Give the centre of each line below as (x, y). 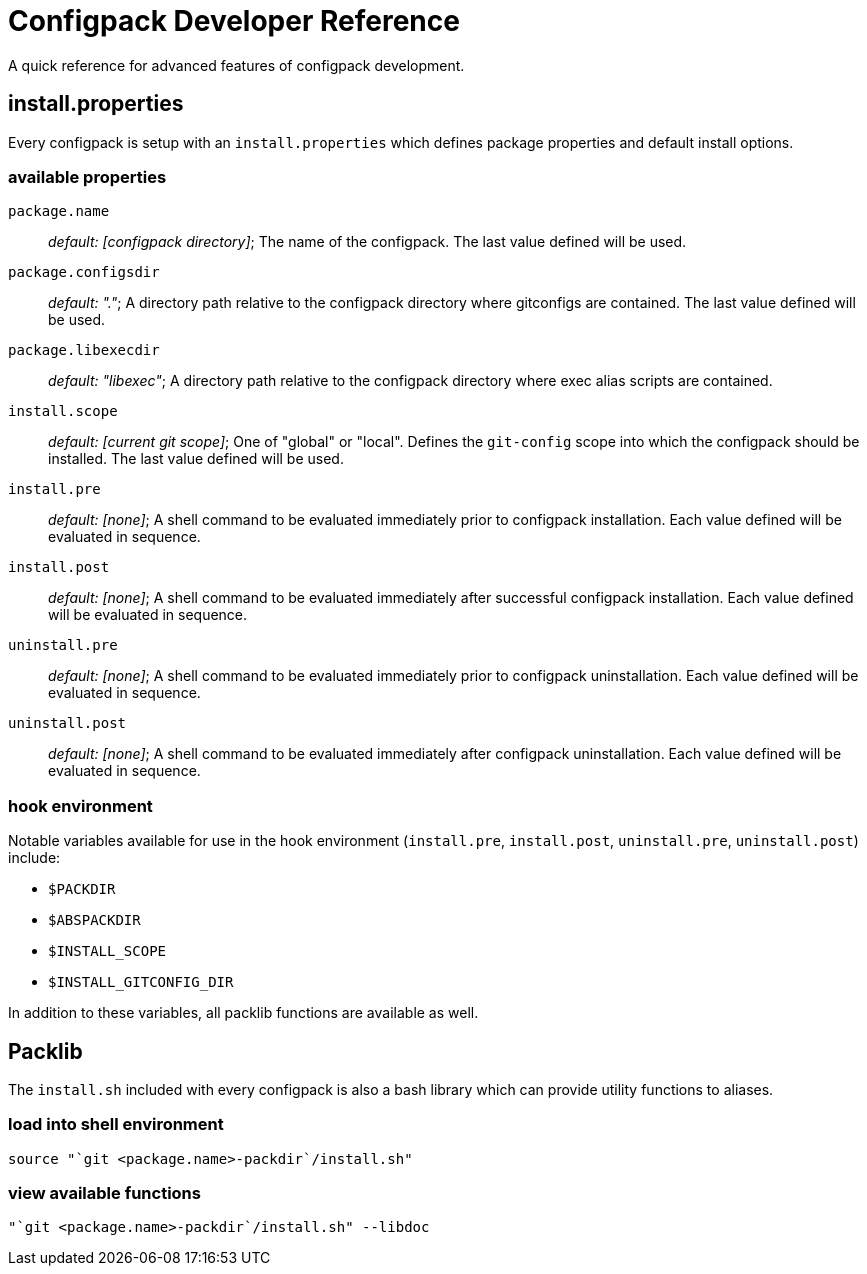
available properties (87, 176)
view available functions (104, 1193)
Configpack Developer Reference (234, 21)
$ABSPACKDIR (94, 920)
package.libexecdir (84, 350)
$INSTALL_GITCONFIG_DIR (141, 982)
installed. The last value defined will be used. (196, 459)
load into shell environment (116, 1124)
